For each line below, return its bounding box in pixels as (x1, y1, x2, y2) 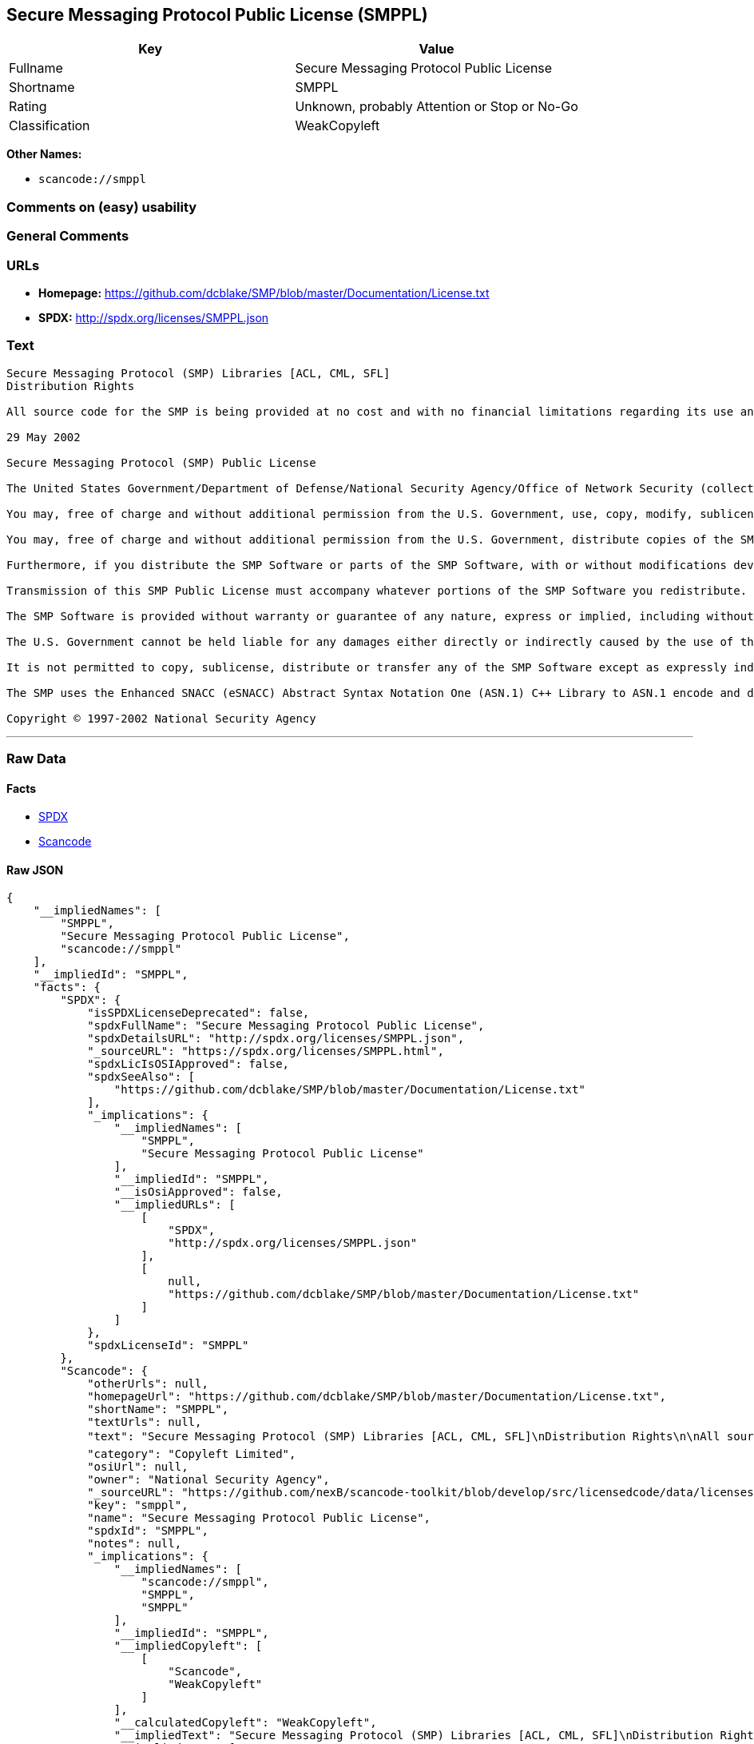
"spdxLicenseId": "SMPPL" (87, 1339, 249, 1352)
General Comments (6, 228, 129, 245)
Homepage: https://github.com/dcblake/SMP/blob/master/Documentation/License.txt (38, 285, 490, 300)
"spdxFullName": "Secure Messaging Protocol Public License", (87, 1019, 485, 1033)
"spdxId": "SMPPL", (87, 1524, 208, 1538)
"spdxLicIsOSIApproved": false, (87, 1057, 290, 1071)
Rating (9, 98, 47, 115)
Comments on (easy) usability (6, 198, 197, 215)
